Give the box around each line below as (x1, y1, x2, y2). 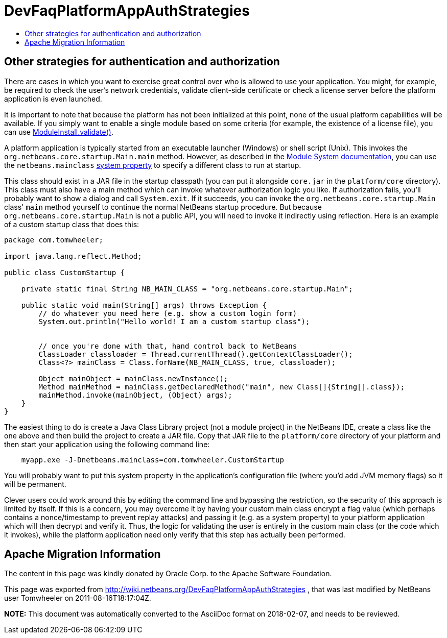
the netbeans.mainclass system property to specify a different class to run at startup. (4, 160, 301, 169)
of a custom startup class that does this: (4, 219, 139, 229)
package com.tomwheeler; (4, 235, 103, 244)
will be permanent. (4, 479, 66, 488)
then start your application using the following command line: (4, 439, 210, 449)
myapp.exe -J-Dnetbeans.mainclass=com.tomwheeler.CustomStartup (21, 455, 284, 464)
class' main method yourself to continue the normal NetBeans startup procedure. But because (4, 202, 322, 211)
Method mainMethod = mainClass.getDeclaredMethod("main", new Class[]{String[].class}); (38, 382, 405, 391)
